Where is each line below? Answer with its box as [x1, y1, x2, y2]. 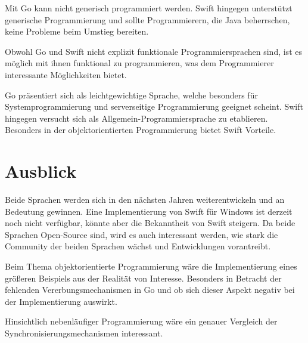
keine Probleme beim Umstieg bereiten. [5, 25, 149, 38]
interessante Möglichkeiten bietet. [5, 68, 127, 81]
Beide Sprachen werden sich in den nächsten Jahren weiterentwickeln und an [5, 193, 285, 206]
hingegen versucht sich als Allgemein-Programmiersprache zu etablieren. [5, 112, 268, 124]
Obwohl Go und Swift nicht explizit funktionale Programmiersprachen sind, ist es [5, 45, 302, 57]
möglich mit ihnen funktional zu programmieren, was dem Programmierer [5, 57, 274, 69]
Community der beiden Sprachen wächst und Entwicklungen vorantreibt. [5, 240, 271, 252]
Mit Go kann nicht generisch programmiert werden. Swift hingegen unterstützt [5, 2, 293, 14]
